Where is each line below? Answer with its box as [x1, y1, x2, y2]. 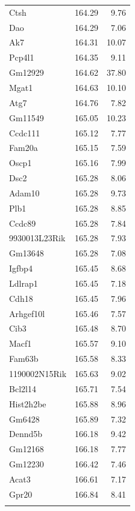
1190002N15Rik [9, 367, 67, 379]
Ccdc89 [9, 216, 36, 229]
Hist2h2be [9, 397, 46, 410]
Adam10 [9, 186, 40, 199]
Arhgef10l [9, 307, 45, 319]
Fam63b [9, 352, 39, 365]
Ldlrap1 [9, 276, 38, 289]
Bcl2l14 [9, 382, 36, 395]
